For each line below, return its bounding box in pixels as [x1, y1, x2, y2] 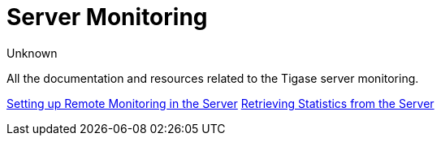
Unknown [6, 45, 58, 60]
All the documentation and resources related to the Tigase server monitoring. [6, 71, 419, 85]
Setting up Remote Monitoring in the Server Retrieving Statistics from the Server [6, 96, 435, 110]
